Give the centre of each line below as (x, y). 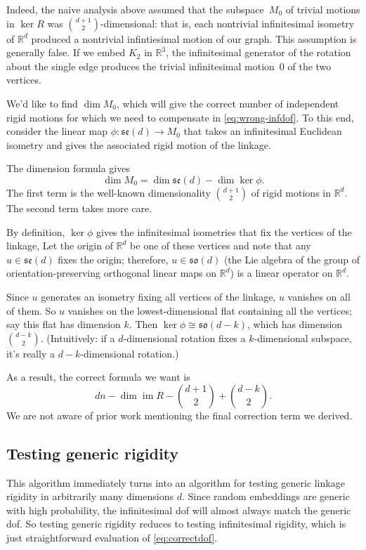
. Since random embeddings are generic (266, 496)
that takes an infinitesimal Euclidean (263, 131)
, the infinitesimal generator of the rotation (259, 52)
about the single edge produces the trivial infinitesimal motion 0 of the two (169, 66)
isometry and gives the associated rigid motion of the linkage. (139, 144)
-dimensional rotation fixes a (184, 338)
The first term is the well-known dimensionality (109, 192)
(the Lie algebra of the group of (292, 259)
